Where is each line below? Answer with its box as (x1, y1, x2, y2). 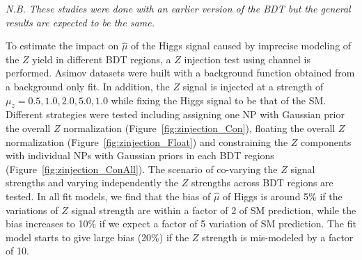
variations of (6, 202, 58, 217)
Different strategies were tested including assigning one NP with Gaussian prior (6, 107, 345, 122)
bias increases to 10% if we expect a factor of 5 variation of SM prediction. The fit (6, 216, 356, 231)
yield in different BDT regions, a (32, 51, 171, 66)
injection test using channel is (184, 51, 310, 66)
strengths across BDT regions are (191, 175, 333, 190)
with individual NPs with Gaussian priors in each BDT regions (6, 148, 274, 163)
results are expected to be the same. (6, 15, 155, 29)
